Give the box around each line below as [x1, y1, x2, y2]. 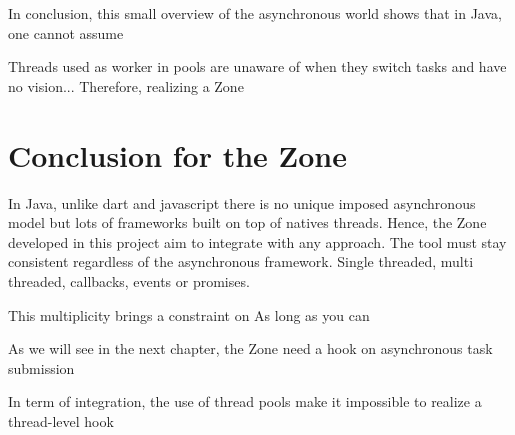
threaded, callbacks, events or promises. [8, 271, 250, 292]
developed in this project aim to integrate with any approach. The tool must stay [8, 231, 507, 252]
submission [8, 357, 75, 378]
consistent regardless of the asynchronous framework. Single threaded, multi [8, 251, 474, 272]
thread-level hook [8, 411, 114, 432]
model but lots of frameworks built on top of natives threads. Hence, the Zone [8, 212, 487, 233]
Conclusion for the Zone [8, 134, 347, 175]
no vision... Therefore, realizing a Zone [8, 75, 244, 96]
